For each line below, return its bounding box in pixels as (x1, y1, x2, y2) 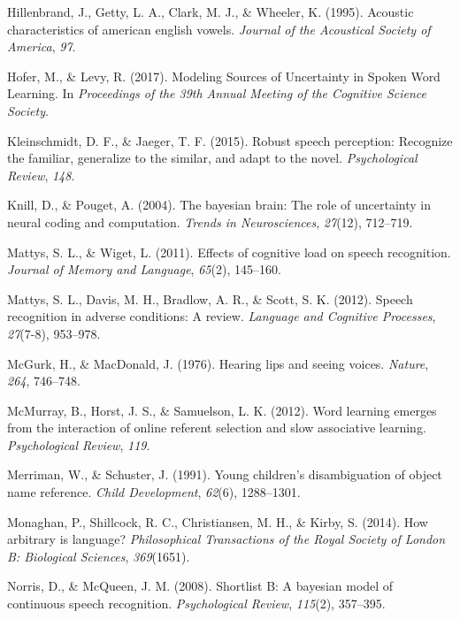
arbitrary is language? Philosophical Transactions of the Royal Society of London (7, 530, 446, 548)
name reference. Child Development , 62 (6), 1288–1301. (7, 483, 301, 501)
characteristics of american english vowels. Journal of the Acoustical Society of (7, 19, 431, 38)
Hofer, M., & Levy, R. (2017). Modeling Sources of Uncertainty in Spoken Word (7, 66, 441, 85)
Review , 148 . (7, 165, 75, 184)
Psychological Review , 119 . (7, 435, 150, 454)
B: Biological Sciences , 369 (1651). (7, 546, 190, 565)
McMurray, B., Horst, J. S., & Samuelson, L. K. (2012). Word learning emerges (7, 401, 437, 419)
